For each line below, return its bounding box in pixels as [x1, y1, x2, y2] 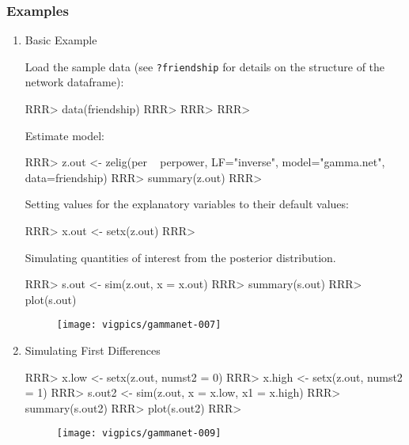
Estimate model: [25, 127, 105, 143]
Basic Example [25, 32, 97, 48]
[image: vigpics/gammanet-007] [56, 319, 222, 331]
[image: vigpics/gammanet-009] [56, 428, 222, 439]
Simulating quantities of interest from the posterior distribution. [25, 249, 336, 265]
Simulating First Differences [25, 342, 161, 359]
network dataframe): [25, 74, 124, 90]
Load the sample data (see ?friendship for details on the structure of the [25, 58, 385, 74]
